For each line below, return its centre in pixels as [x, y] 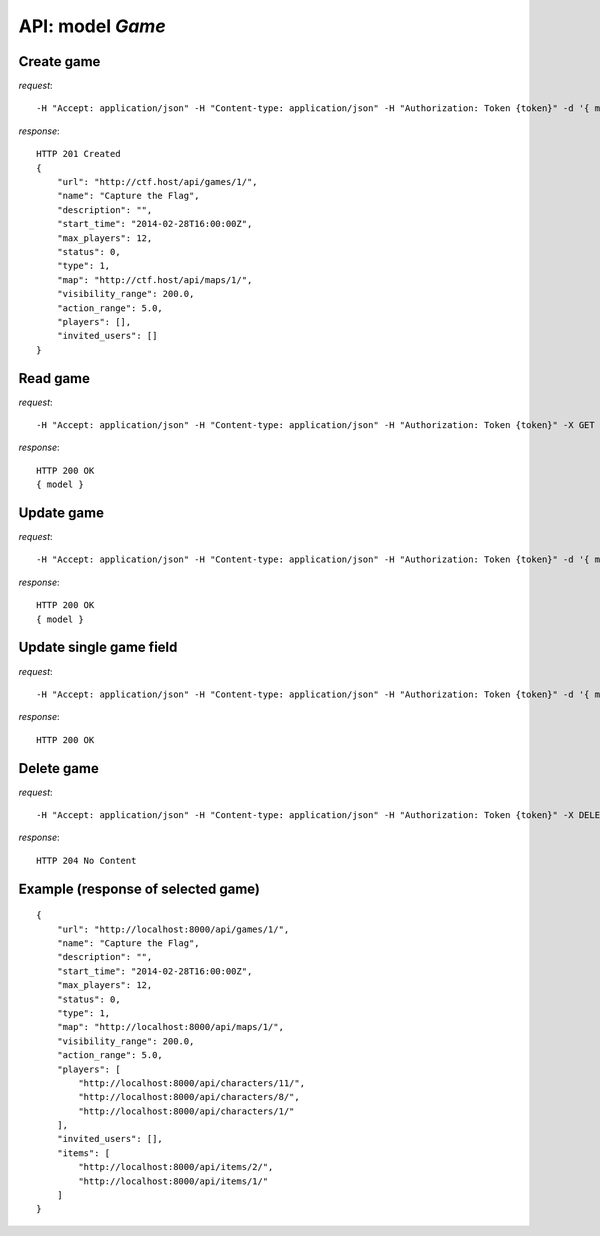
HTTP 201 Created [78, 154]
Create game [59, 61]
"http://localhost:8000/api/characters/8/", [189, 1097]
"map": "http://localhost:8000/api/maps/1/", [170, 1027]
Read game [54, 378]
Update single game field [98, 647]
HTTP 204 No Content [86, 860]
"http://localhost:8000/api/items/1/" [173, 1181]
